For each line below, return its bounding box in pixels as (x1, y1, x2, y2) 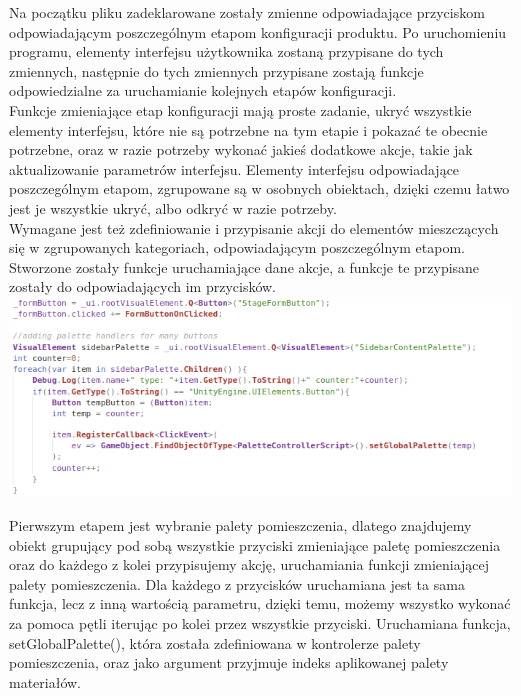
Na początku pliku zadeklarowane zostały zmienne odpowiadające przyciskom (9, 2, 485, 22)
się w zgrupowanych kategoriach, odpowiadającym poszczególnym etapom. (9, 237, 465, 258)
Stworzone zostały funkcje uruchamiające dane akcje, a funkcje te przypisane (9, 256, 480, 277)
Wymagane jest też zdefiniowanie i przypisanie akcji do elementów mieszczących (9, 217, 499, 238)
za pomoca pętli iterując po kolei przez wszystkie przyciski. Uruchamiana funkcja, (9, 613, 511, 634)
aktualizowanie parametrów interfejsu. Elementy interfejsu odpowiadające (9, 158, 460, 179)
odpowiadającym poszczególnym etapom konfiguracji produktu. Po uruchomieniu (9, 21, 507, 42)
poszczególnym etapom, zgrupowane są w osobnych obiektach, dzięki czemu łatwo (9, 178, 510, 199)
